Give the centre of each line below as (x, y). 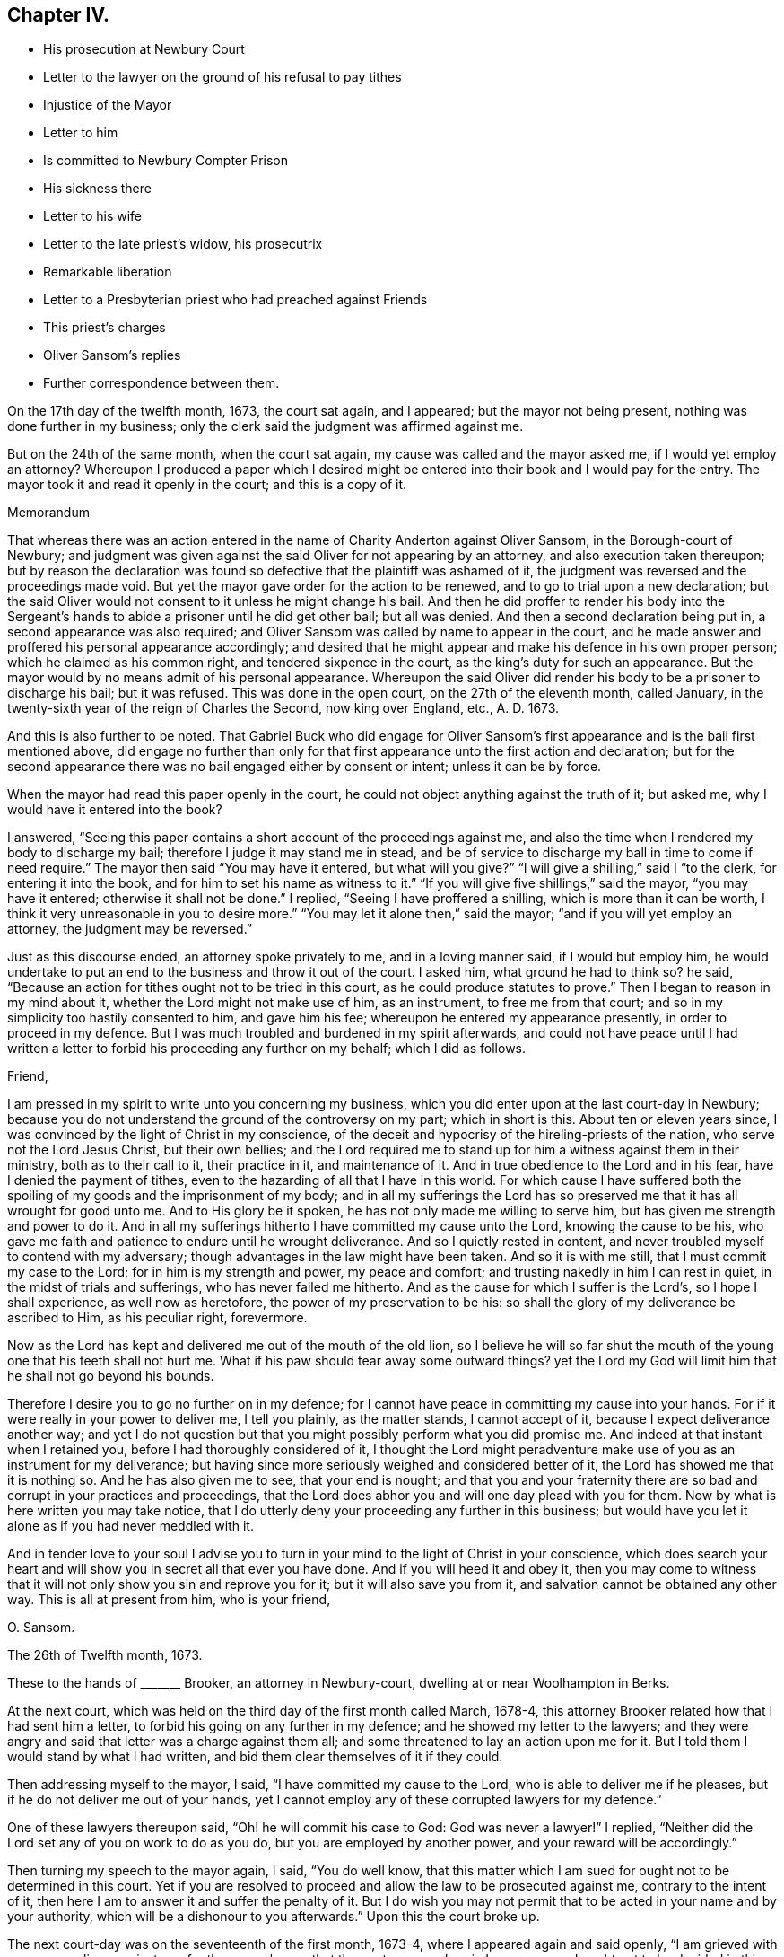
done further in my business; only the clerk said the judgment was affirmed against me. (266, 426)
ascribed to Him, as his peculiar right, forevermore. (157, 1318)
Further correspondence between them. (161, 383)
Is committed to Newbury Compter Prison (166, 161)
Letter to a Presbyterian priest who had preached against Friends (235, 300)
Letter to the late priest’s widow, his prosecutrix (183, 244)
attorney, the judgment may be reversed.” (130, 929)
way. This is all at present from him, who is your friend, (169, 1600)
